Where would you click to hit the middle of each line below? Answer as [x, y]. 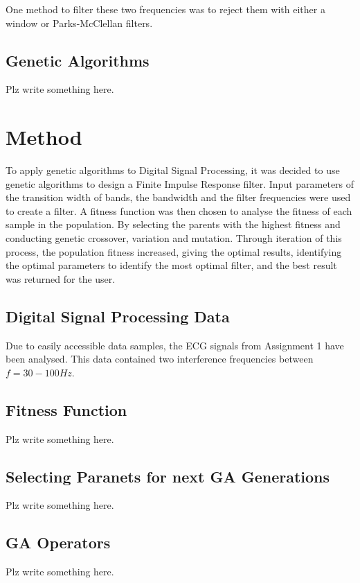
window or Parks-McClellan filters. [79, 23]
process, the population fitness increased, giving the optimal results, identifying [174, 251]
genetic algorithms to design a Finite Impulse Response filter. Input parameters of [180, 183]
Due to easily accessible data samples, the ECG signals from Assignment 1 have [175, 345]
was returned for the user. [61, 278]
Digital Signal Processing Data [118, 316]
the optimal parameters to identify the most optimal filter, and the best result [171, 265]
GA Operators [58, 542]
